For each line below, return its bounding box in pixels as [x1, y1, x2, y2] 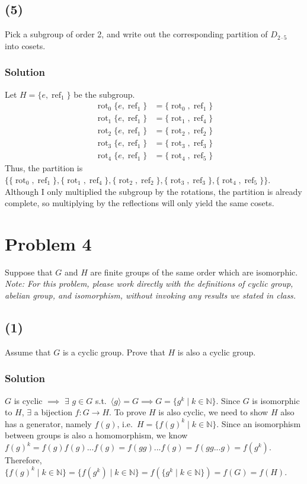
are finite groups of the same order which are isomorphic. [90, 265, 298, 278]
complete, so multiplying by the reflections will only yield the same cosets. [5, 197, 274, 209]
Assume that [5, 345, 51, 358]
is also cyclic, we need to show [158, 406, 268, 418]
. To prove [109, 406, 146, 418]
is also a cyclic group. [177, 345, 256, 358]
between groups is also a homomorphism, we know [5, 429, 188, 441]
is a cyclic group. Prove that [62, 345, 165, 358]
